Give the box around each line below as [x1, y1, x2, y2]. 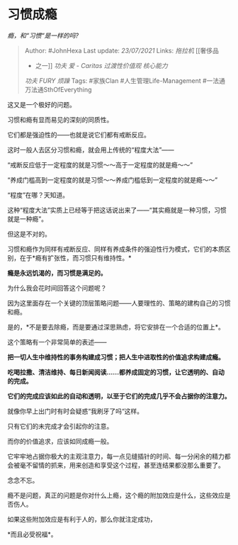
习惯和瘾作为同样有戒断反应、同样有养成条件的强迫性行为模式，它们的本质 [7, 245, 225, 253]
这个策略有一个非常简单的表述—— [7, 337, 107, 346]
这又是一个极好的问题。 [7, 100, 76, 108]
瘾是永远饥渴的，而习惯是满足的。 [7, 269, 107, 277]
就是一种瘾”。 [7, 214, 48, 223]
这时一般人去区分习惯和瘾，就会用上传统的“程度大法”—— [7, 145, 175, 154]
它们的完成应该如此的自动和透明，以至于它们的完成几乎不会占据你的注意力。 [7, 391, 231, 400]
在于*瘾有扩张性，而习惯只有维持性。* [19, 253, 132, 262]
